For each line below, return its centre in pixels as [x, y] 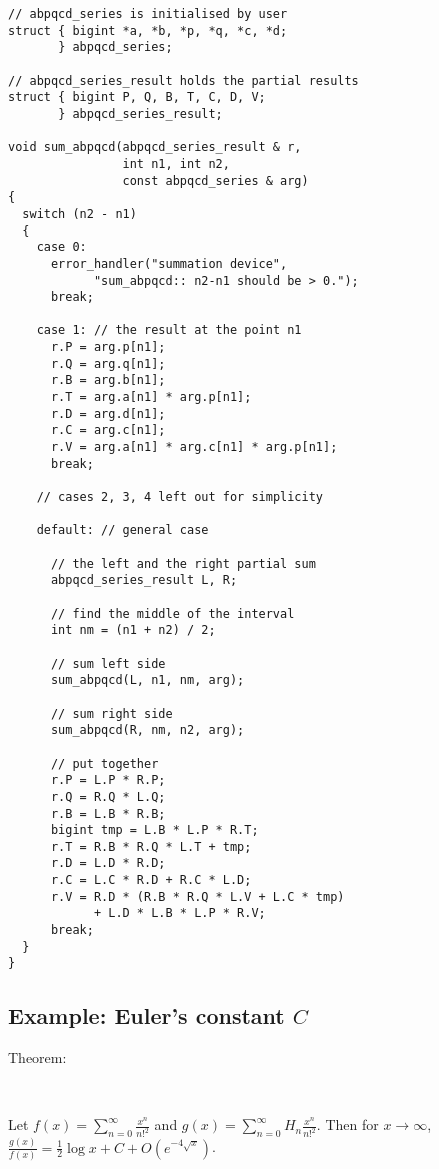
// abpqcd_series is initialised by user [148, 14]
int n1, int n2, [176, 163]
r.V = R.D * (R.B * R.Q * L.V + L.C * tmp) [197, 896]
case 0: [61, 247]
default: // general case [122, 530]
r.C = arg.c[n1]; [108, 430]
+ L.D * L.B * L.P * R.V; [179, 913]
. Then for [347, 1124]
